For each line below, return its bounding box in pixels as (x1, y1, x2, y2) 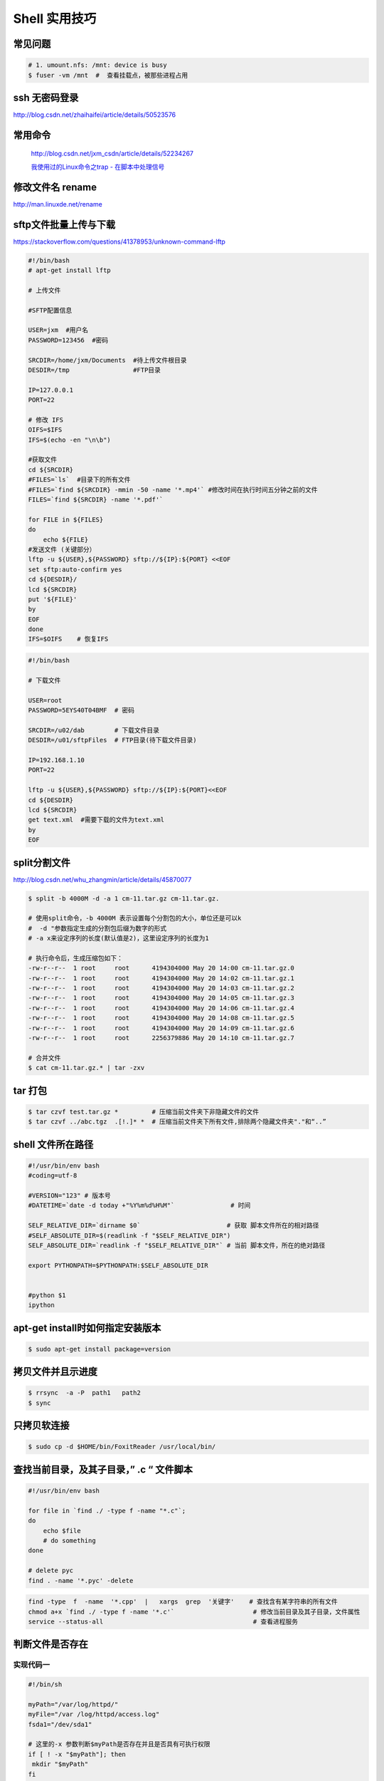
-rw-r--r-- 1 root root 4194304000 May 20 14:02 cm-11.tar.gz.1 (28, 974, 295, 982)
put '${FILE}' (28, 595, 78, 603)
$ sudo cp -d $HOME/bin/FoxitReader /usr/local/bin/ (28, 1443, 216, 1451)
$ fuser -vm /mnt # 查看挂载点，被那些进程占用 (28, 71, 188, 79)
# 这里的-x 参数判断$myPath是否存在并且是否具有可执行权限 (28, 1740, 210, 1748)
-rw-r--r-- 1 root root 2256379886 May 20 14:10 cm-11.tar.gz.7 (28, 1034, 295, 1042)
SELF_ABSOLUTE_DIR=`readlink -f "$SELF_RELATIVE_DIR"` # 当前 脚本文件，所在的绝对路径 (28, 1241, 326, 1250)
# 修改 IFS (28, 415, 64, 424)
